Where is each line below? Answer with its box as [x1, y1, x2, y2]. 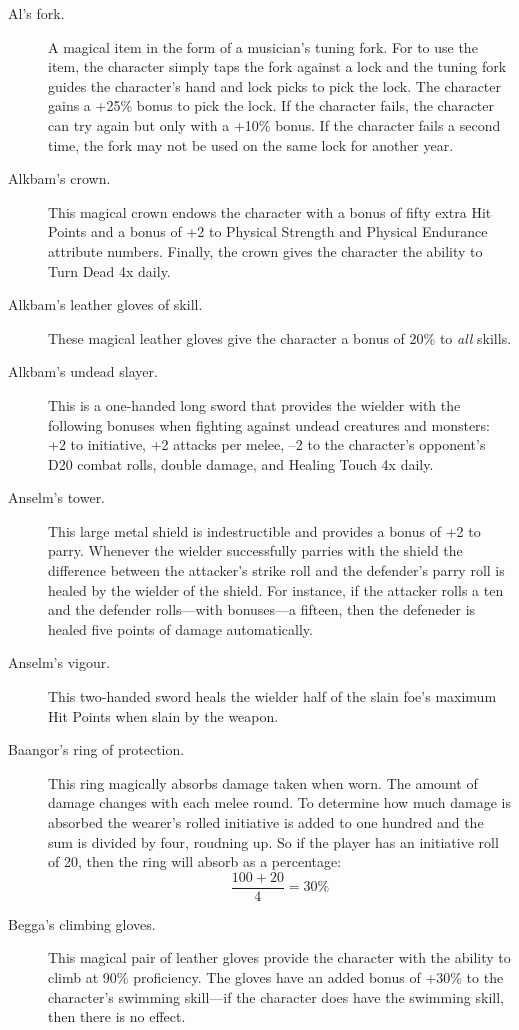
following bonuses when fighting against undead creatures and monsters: [48, 414, 490, 435]
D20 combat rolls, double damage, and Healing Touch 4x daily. [48, 453, 434, 474]
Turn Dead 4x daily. [48, 260, 171, 281]
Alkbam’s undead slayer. [8, 361, 158, 382]
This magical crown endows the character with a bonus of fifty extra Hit [48, 201, 492, 222]
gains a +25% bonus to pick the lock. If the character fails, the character [48, 95, 495, 116]
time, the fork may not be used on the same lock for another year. [48, 134, 454, 155]
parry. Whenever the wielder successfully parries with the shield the [48, 540, 463, 561]
